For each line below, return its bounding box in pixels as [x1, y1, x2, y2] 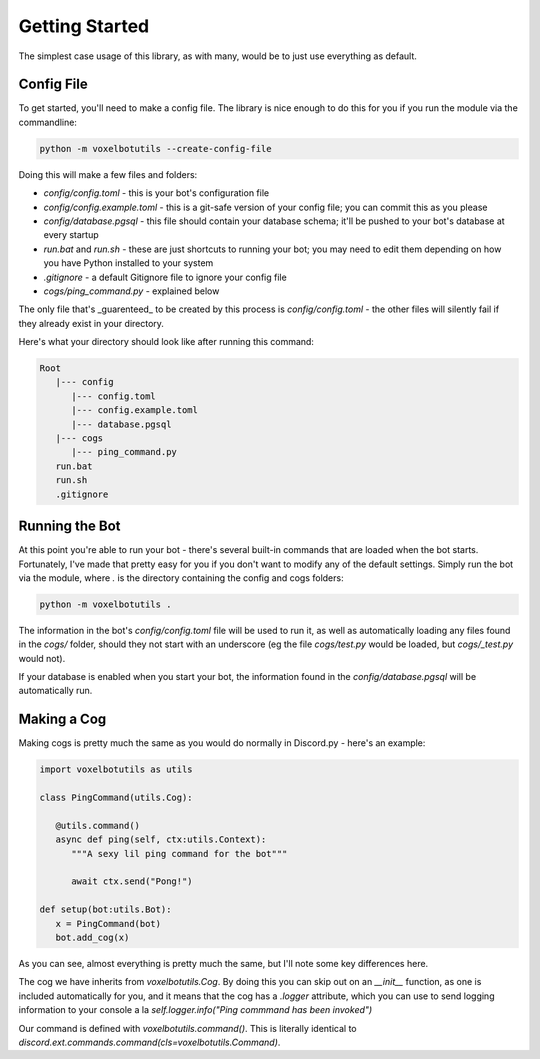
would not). [18, 652, 66, 664]
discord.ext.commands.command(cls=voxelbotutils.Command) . [18, 1036, 281, 1048]
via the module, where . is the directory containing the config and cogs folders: [18, 571, 344, 584]
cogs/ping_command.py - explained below [43, 285, 220, 297]
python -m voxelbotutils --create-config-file [39, 143, 272, 154]
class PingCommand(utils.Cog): [39, 792, 194, 804]
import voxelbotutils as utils [39, 764, 194, 775]
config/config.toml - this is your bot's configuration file [43, 187, 270, 199]
